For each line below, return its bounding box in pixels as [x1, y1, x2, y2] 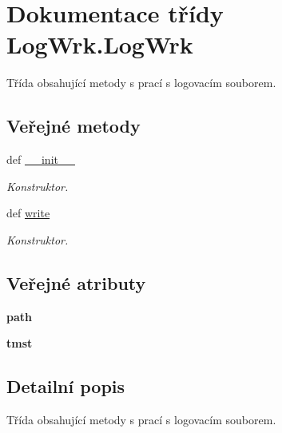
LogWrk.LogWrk [6, 28, 193, 61]
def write [6, 205, 50, 221]
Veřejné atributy [6, 270, 146, 295]
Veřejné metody [6, 113, 141, 138]
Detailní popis [6, 374, 125, 399]
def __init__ [6, 151, 75, 168]
